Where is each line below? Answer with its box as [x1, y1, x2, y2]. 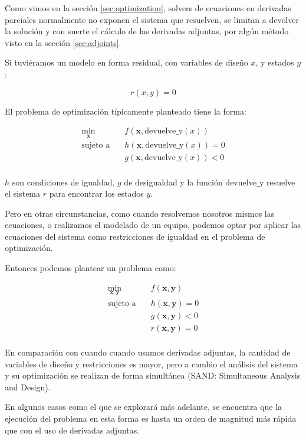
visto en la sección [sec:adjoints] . [5, 36, 121, 48]
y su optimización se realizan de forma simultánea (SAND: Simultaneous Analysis [5, 369, 301, 382]
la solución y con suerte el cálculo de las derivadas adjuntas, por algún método [5, 25, 289, 37]
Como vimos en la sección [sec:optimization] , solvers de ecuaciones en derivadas [5, 2, 291, 14]
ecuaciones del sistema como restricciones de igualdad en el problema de [5, 230, 265, 242]
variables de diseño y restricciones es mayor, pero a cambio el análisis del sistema [5, 357, 298, 370]
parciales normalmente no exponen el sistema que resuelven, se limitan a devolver [5, 13, 300, 25]
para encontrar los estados [49, 187, 144, 200]
